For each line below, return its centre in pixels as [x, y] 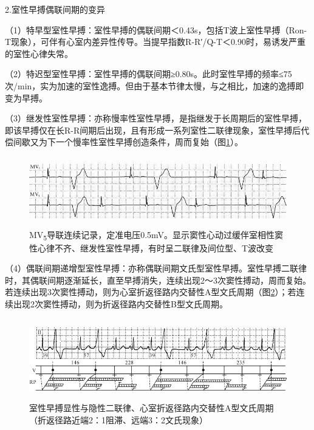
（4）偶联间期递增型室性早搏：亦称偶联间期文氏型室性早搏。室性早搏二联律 [156, 268]
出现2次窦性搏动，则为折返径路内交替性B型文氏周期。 [120, 304]
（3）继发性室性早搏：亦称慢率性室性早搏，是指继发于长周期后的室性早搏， [156, 118]
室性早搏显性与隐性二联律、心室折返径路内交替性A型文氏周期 [152, 408]
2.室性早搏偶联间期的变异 [55, 9]
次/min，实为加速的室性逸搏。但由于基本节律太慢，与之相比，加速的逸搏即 [155, 85]
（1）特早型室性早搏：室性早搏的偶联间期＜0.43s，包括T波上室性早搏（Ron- [156, 29]
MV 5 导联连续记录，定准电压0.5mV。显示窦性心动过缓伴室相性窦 [156, 235]
